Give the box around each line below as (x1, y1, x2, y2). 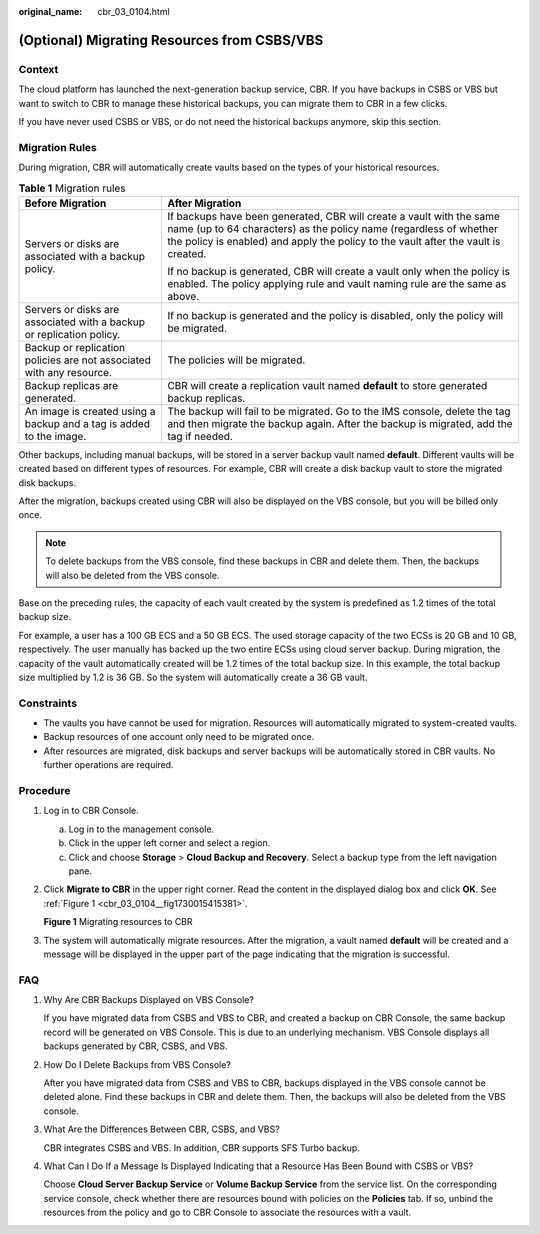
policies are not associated (24, 353, 152, 367)
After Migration (166, 196, 242, 210)
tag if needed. (166, 429, 234, 443)
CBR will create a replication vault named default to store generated (166, 378, 488, 392)
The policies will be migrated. (166, 353, 306, 367)
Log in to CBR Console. (43, 805, 139, 817)
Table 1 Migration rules (18, 181, 126, 195)
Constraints (18, 696, 78, 710)
